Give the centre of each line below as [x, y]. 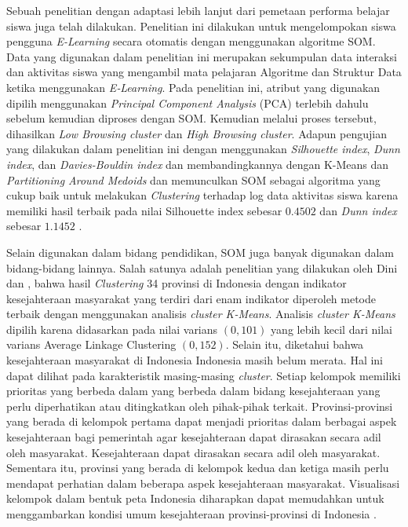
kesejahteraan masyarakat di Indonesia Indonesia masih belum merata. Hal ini [195, 360]
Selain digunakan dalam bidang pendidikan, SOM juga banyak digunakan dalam [200, 252]
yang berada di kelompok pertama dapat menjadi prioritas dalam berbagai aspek [202, 421]
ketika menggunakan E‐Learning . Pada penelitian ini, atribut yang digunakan [193, 87]
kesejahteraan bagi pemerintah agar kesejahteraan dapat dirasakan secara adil [194, 437]
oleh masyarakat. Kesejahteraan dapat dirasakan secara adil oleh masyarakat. [193, 452]
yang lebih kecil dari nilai [331, 329]
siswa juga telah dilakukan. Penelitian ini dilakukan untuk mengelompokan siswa [201, 26]
